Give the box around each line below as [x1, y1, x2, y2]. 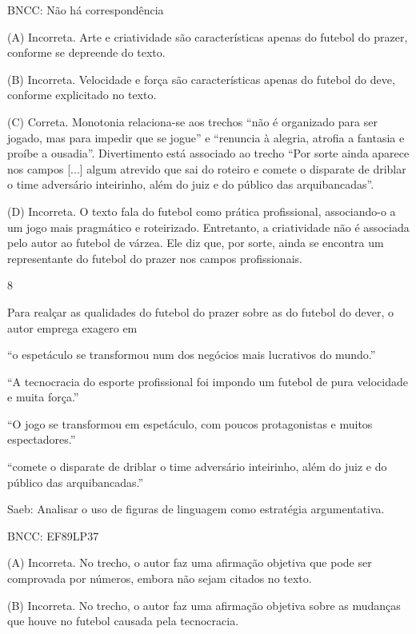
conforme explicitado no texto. [7, 86, 157, 103]
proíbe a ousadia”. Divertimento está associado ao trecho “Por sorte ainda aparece [7, 145, 410, 161]
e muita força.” [7, 389, 79, 405]
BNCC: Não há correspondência [7, 2, 164, 18]
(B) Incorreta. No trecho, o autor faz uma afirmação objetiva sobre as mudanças [7, 596, 401, 613]
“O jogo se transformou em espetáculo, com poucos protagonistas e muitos [7, 415, 373, 432]
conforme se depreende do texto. [7, 44, 166, 61]
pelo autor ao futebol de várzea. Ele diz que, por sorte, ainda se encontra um [7, 234, 384, 251]
